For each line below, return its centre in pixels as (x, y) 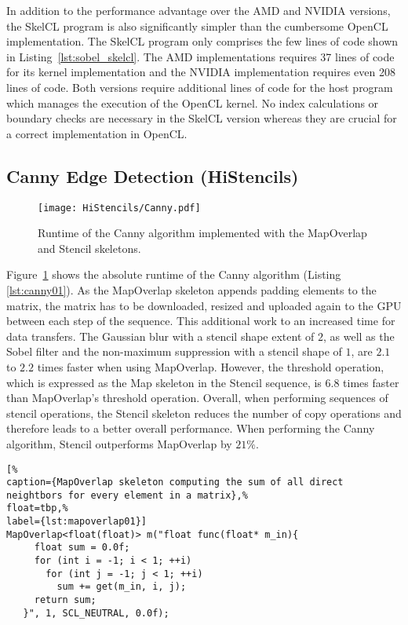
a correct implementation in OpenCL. (97, 133)
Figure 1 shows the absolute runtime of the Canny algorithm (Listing (174, 274)
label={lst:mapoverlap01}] (76, 522)
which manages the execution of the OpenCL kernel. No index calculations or (193, 102)
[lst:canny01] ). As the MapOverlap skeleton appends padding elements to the (191, 289)
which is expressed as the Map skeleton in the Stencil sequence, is (164, 382)
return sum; (65, 600)
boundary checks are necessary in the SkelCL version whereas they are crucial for (202, 118)
